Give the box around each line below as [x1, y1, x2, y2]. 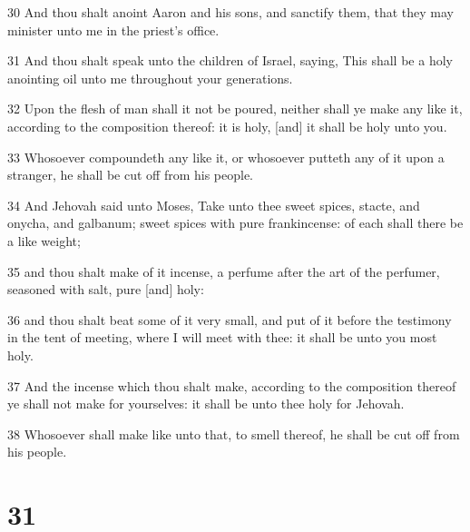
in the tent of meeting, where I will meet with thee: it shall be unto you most [7, 328, 437, 347]
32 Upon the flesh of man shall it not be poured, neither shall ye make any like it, [7, 99, 463, 118]
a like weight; [7, 231, 81, 250]
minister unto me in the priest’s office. [7, 20, 220, 39]
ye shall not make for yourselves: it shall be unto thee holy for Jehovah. [7, 394, 405, 413]
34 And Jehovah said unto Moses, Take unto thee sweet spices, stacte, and [7, 195, 420, 214]
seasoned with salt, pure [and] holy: [7, 280, 204, 299]
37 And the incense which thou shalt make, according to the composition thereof [7, 376, 456, 395]
